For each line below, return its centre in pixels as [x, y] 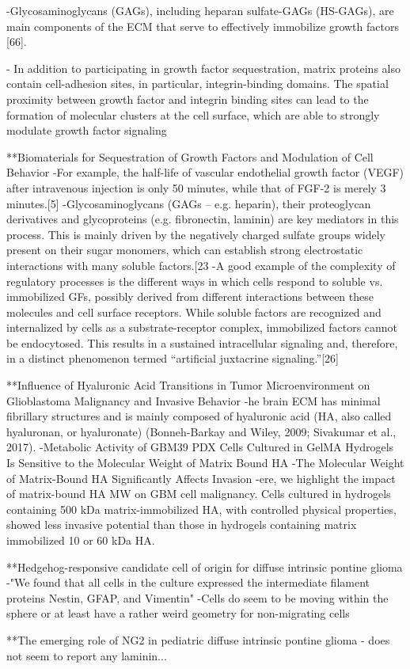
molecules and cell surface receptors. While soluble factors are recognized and [194, 312]
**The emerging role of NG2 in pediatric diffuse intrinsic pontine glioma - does [198, 639]
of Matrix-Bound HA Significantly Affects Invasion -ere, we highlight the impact [201, 478]
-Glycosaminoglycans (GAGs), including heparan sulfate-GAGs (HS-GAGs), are [200, 10]
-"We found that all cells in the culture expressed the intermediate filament [188, 582]
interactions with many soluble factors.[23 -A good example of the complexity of [201, 265]
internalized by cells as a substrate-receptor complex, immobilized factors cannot [202, 327]
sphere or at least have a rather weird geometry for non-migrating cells [178, 613]
